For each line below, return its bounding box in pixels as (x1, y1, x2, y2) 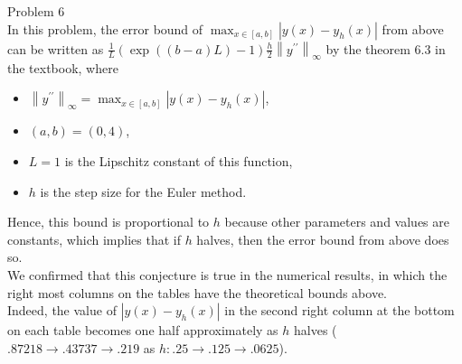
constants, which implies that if (7, 229, 181, 248)
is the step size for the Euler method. (40, 182, 247, 201)
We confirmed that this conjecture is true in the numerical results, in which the (7, 266, 448, 285)
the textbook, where (7, 58, 118, 77)
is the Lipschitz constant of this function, (64, 152, 293, 171)
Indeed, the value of (7, 301, 117, 320)
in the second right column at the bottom (224, 301, 455, 320)
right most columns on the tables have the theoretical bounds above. (7, 283, 387, 302)
